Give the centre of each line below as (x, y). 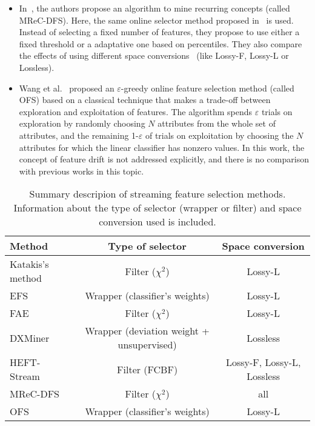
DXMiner (30, 338)
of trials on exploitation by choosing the (219, 135)
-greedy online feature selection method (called (207, 88)
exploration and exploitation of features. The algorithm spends (136, 111)
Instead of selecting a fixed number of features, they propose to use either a (159, 32)
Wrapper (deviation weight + (147, 331)
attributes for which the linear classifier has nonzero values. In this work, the (162, 147)
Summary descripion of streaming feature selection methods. (157, 194)
